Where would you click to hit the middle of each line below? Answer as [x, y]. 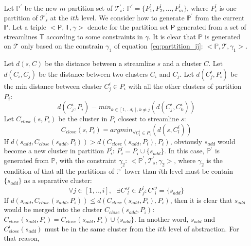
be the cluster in [83, 119]
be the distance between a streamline [100, 63]
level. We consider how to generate [133, 17]
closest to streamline [148, 119]
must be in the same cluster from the [100, 228]
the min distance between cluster [53, 86]
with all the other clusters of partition [185, 86]
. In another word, [161, 219]
